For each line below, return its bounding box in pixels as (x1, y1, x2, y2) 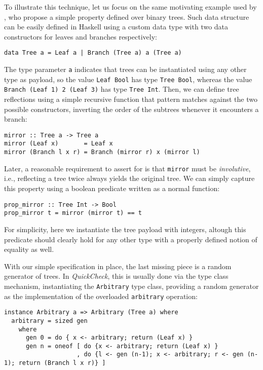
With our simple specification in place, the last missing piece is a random (4, 261, 232, 271)
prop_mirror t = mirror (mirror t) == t (4, 209, 142, 217)
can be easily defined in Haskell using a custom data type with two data (4, 21, 229, 32)
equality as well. (4, 244, 54, 254)
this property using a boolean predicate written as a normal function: (4, 183, 220, 193)
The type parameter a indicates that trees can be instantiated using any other (4, 64, 247, 75)
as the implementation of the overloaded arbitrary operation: (4, 290, 198, 301)
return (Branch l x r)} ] (18, 359, 106, 367)
